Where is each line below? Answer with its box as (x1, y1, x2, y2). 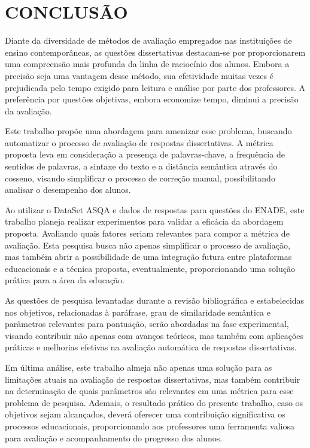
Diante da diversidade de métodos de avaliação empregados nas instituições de (5, 34, 292, 47)
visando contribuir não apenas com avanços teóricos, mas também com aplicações (5, 329, 304, 341)
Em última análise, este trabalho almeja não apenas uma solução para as (5, 361, 272, 373)
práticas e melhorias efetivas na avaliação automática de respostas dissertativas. (5, 341, 297, 353)
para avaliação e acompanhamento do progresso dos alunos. (5, 431, 223, 444)
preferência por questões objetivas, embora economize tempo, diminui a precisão (5, 93, 299, 105)
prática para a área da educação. (5, 274, 125, 286)
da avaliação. (5, 104, 52, 117)
